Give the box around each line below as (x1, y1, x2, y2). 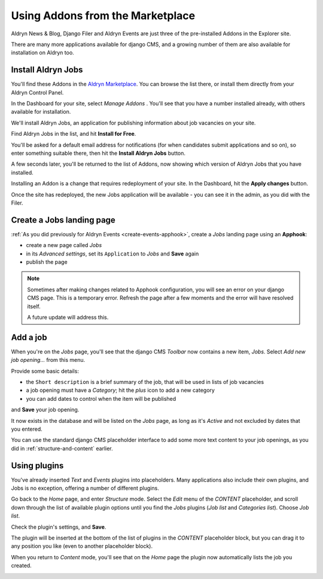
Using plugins (11, 461, 64, 471)
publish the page (26, 258, 68, 266)
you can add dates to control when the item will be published (26, 395, 176, 402)
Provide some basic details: (11, 367, 79, 374)
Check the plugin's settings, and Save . (11, 523, 106, 531)
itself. (27, 303, 41, 310)
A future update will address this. (27, 313, 109, 321)
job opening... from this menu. (11, 356, 86, 364)
